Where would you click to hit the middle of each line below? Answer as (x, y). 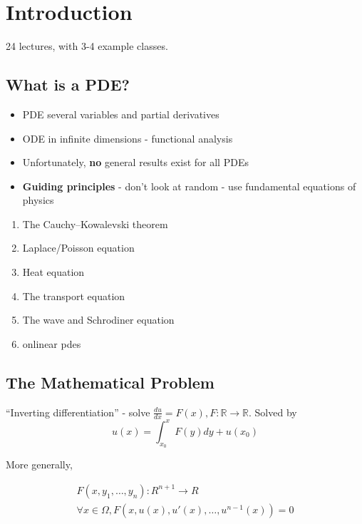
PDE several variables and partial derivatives (121, 114)
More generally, (39, 464)
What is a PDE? (68, 84)
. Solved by (273, 412)
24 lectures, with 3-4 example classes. (87, 46)
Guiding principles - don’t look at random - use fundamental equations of (189, 186)
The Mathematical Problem (110, 382)
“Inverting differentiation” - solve (78, 412)
